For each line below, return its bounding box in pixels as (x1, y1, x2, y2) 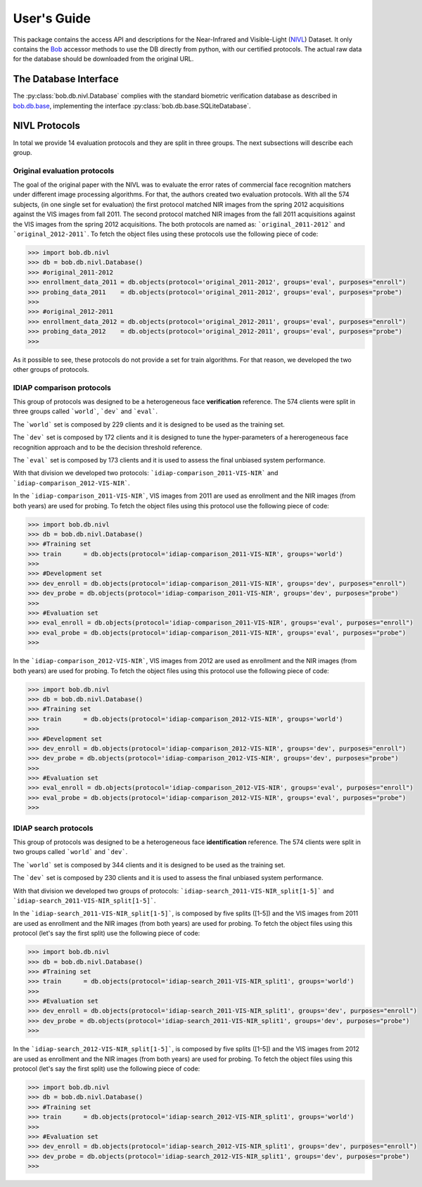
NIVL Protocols (13, 120, 81, 132)
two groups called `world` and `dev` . (13, 848, 128, 856)
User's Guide (13, 11, 91, 26)
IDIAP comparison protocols (13, 382, 112, 392)
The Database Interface (13, 73, 119, 85)
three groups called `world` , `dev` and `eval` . (13, 407, 158, 415)
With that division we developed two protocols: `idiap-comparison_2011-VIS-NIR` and (13, 469, 279, 477)
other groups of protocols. (13, 365, 89, 373)
